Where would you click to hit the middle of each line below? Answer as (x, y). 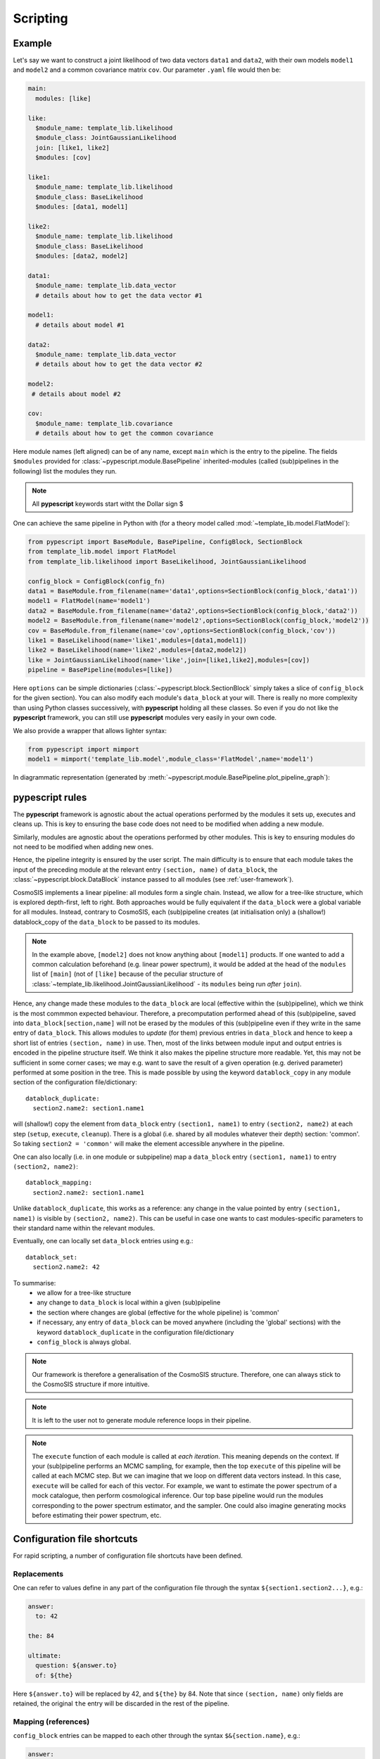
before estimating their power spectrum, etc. (97, 1515)
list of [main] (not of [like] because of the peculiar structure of (127, 974)
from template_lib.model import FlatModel (102, 552)
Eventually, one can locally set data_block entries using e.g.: (103, 1241)
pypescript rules (50, 798)
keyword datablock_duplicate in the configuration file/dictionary (135, 1332)
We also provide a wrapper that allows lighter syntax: (90, 730)
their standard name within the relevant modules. (84, 1228)
